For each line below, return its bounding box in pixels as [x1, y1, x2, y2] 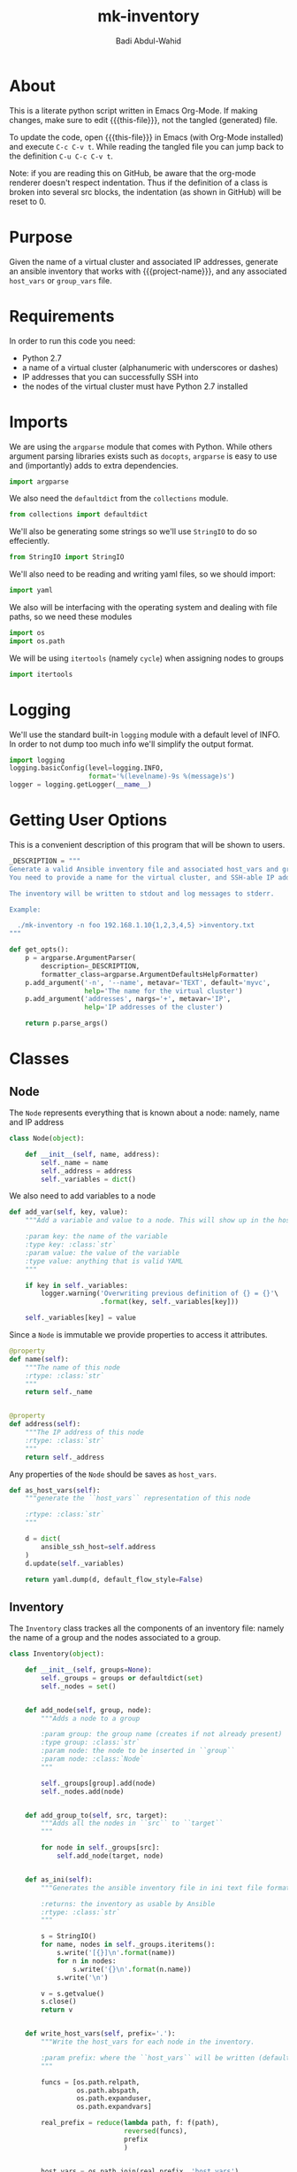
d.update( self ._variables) [25, 1559, 125, 1568]
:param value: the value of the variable [25, 1248, 179, 1257]
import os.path [9, 636, 65, 646]
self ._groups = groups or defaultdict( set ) [41, 1673, 203, 1682]
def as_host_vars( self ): [9, 1485, 101, 1494]
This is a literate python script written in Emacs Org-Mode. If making [9, 105, 258, 116]
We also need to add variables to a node [9, 1191, 156, 1201]
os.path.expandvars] [76, 2102, 152, 2112]
